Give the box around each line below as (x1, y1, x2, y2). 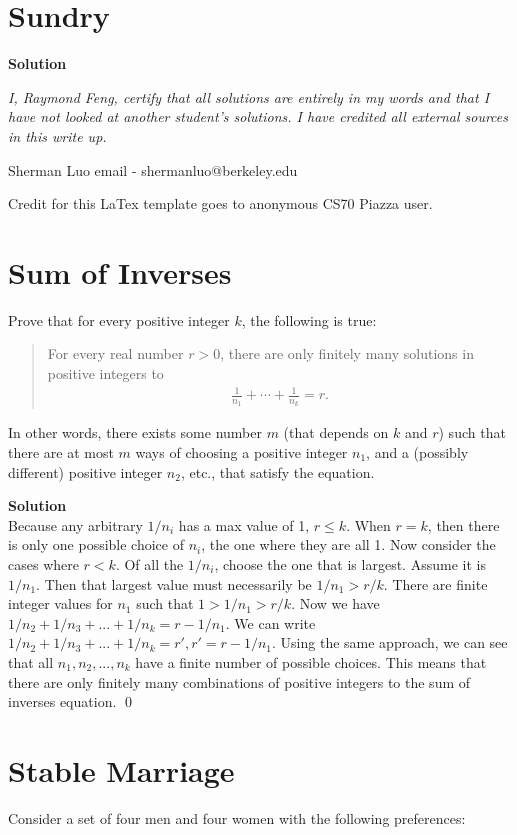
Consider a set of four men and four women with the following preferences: (8, 807, 466, 828)
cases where (8, 553, 79, 574)
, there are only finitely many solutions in (220, 343, 474, 364)
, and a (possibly (366, 441, 469, 462)
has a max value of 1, (178, 514, 310, 535)
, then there (427, 514, 500, 535)
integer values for (8, 593, 113, 614)
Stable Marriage (8, 749, 235, 790)
